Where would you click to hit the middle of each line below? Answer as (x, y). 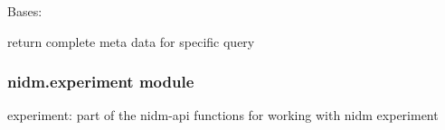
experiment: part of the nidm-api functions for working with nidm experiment (223, 115)
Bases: (25, 11)
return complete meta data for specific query (131, 41)
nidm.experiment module (101, 82)
